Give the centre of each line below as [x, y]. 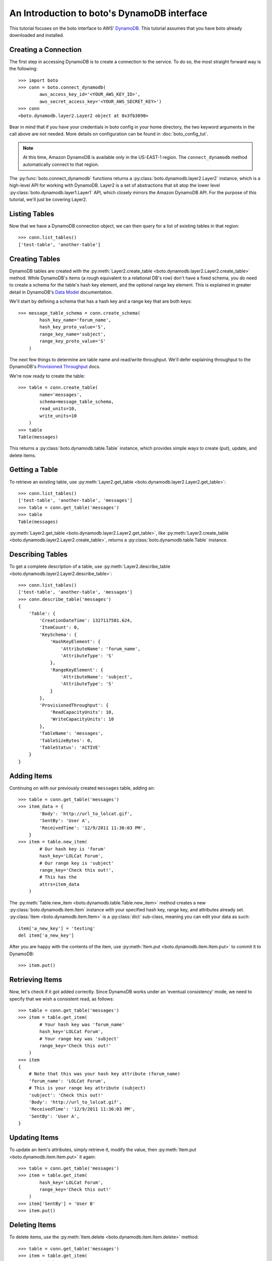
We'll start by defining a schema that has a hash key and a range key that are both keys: [100, 301]
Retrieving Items [36, 980]
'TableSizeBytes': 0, [66, 740]
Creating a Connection [46, 50]
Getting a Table [33, 470]
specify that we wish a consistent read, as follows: [62, 999]
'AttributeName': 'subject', [97, 677]
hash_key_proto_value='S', [73, 327]
